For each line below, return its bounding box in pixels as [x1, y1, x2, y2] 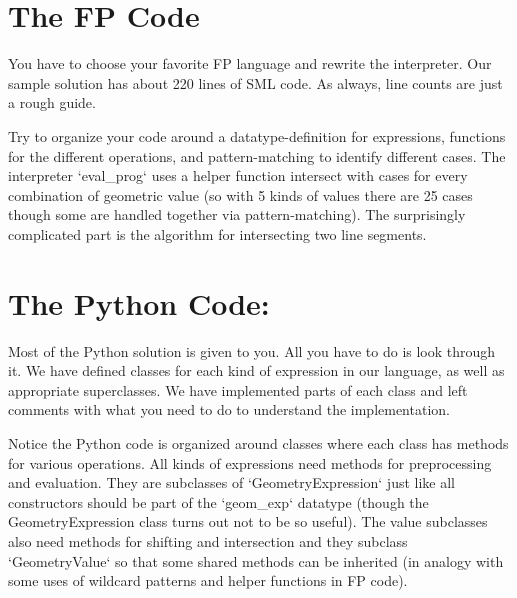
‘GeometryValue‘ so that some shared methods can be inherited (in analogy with [8, 550, 504, 571]
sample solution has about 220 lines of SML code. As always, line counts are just [8, 72, 503, 93]
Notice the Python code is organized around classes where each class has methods [8, 432, 509, 453]
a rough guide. [8, 92, 96, 113]
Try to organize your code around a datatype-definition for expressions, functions [8, 125, 506, 146]
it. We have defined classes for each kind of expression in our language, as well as [8, 360, 505, 381]
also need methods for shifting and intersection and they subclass [8, 530, 408, 551]
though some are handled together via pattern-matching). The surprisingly [8, 204, 466, 225]
